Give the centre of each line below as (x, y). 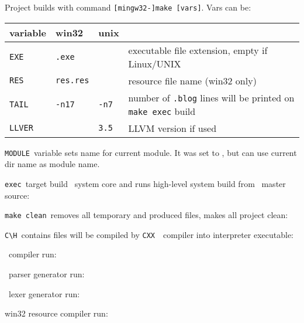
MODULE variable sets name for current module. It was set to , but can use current (151, 152)
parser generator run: (46, 274)
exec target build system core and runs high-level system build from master (145, 183)
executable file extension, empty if (198, 50)
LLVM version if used (172, 128)
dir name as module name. (52, 164)
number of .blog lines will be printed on (211, 97)
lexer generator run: (44, 293)
